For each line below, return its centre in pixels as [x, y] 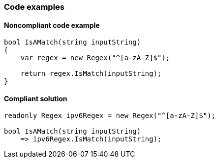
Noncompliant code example [52, 25]
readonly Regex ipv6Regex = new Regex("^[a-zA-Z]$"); [110, 116]
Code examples [34, 7]
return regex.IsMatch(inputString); [91, 74]
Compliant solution [36, 98]
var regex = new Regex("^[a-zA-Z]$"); [95, 58]
